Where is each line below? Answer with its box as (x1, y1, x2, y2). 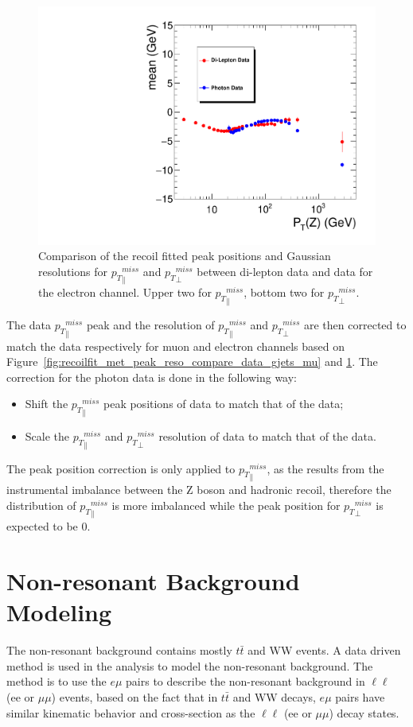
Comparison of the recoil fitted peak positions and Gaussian (38, 247, 331, 264)
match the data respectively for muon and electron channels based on (6, 337, 345, 354)
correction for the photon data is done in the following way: (6, 368, 297, 385)
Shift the (25, 395, 68, 412)
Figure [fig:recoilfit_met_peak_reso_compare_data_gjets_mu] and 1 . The (6, 353, 378, 370)
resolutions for (38, 262, 107, 279)
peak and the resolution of (86, 317, 215, 333)
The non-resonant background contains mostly (6, 642, 232, 659)
